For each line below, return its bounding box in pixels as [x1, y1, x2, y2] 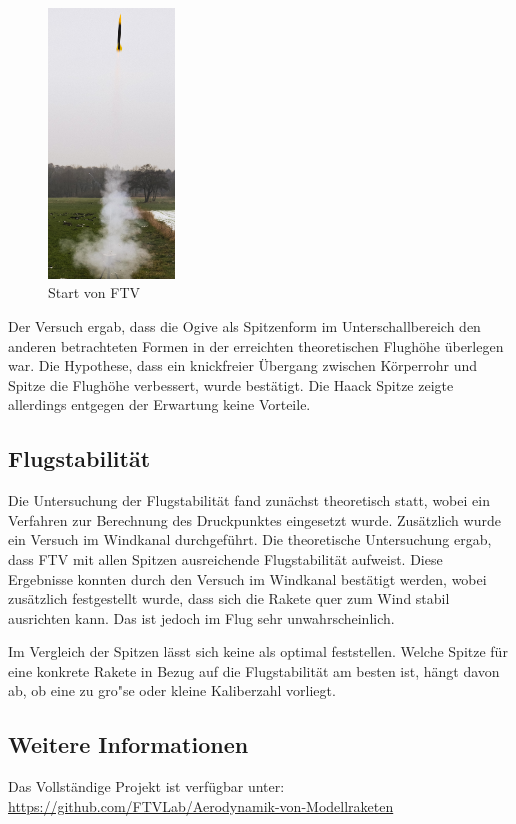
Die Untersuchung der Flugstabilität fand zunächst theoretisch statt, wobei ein [8, 490, 490, 511]
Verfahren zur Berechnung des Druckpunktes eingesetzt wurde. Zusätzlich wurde [8, 509, 501, 530]
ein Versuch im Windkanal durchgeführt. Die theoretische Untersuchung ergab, [8, 529, 492, 550]
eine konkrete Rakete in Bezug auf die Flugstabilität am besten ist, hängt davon [8, 660, 500, 681]
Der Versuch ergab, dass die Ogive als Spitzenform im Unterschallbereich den [8, 315, 481, 336]
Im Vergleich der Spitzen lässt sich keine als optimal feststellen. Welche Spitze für [8, 641, 508, 662]
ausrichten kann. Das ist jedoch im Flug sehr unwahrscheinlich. [8, 607, 395, 628]
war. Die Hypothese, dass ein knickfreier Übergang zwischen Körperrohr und [8, 355, 478, 376]
